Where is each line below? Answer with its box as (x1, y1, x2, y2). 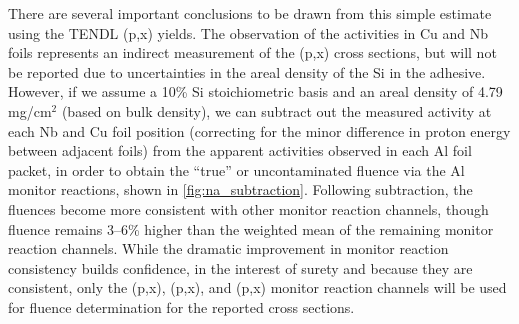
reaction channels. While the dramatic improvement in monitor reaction (8, 238, 449, 259)
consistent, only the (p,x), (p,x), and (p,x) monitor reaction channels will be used (8, 277, 507, 298)
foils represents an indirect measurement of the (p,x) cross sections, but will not (8, 42, 497, 63)
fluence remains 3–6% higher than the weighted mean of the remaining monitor (8, 218, 494, 239)
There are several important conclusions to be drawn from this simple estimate (8, 3, 492, 23)
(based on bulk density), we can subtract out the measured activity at (61, 100, 492, 121)
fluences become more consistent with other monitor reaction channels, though (8, 198, 489, 219)
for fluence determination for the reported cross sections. (8, 296, 355, 317)
